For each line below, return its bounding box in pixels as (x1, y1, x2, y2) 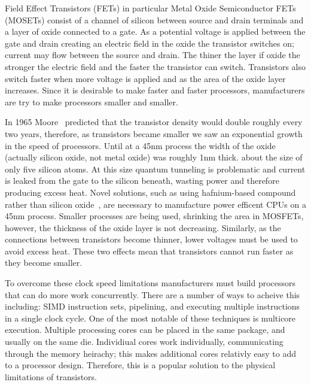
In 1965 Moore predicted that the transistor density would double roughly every (5, 116, 303, 128)
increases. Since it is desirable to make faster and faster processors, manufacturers (5, 84, 305, 96)
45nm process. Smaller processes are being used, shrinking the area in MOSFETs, (5, 210, 304, 222)
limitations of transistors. (5, 370, 97, 383)
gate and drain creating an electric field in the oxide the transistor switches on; (5, 37, 294, 49)
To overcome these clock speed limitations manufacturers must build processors (5, 277, 296, 289)
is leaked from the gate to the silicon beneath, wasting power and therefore (5, 174, 279, 187)
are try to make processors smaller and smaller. (5, 95, 178, 108)
